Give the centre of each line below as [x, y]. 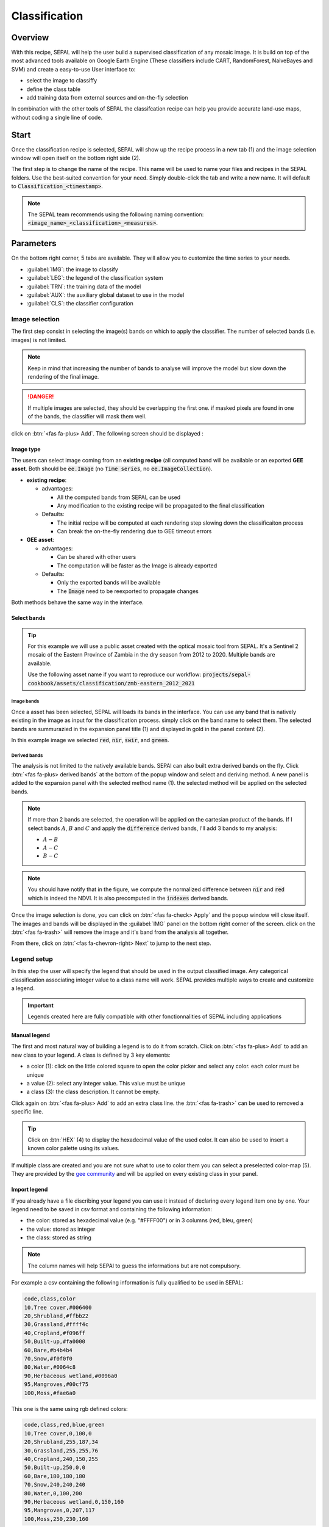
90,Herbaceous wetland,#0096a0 [71, 1376]
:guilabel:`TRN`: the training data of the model [84, 286]
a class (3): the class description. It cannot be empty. [93, 1092]
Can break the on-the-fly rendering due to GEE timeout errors [134, 531]
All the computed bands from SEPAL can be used [119, 497]
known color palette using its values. [74, 1148]
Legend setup [32, 959]
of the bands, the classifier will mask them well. [87, 417]
